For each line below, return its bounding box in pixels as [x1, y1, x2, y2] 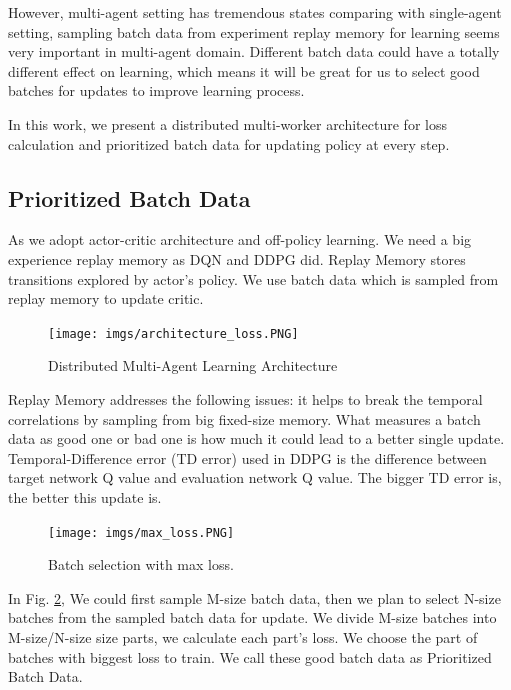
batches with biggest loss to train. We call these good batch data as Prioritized [8, 646, 492, 667]
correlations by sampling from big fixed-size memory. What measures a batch [8, 408, 481, 429]
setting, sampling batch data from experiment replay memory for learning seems [8, 21, 500, 42]
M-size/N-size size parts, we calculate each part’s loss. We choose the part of [8, 626, 478, 647]
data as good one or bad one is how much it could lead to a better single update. [8, 428, 505, 449]
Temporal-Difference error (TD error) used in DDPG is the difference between [8, 447, 487, 468]
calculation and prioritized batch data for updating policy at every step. [8, 133, 450, 154]
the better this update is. [8, 486, 162, 507]
